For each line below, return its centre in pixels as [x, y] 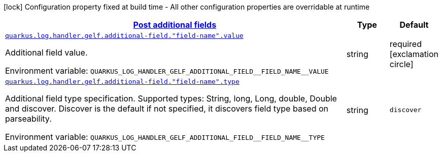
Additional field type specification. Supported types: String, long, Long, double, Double [171, 98]
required [405, 44]
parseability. [28, 119]
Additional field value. [46, 53]
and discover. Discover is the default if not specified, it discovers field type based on [167, 109]
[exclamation [414, 54]
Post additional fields [175, 25]
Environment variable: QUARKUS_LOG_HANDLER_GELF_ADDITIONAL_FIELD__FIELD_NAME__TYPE [165, 137]
